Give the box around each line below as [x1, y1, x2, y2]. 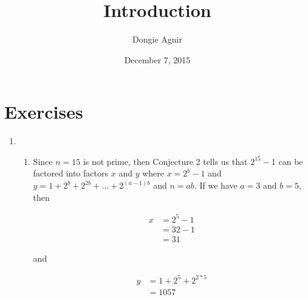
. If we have [194, 179, 238, 192]
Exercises [4, 99, 83, 124]
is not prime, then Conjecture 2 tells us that [83, 155, 248, 167]
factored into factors [33, 167, 109, 180]
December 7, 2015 [124, 53, 191, 66]
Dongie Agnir [132, 33, 182, 46]
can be [278, 155, 303, 167]
